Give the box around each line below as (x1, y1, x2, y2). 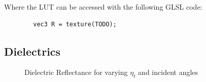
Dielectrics (4, 43, 61, 59)
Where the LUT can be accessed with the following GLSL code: (4, 2, 202, 12)
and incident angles (138, 67, 198, 77)
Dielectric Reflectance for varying (24, 67, 128, 77)
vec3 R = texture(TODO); (33, 20, 117, 28)
